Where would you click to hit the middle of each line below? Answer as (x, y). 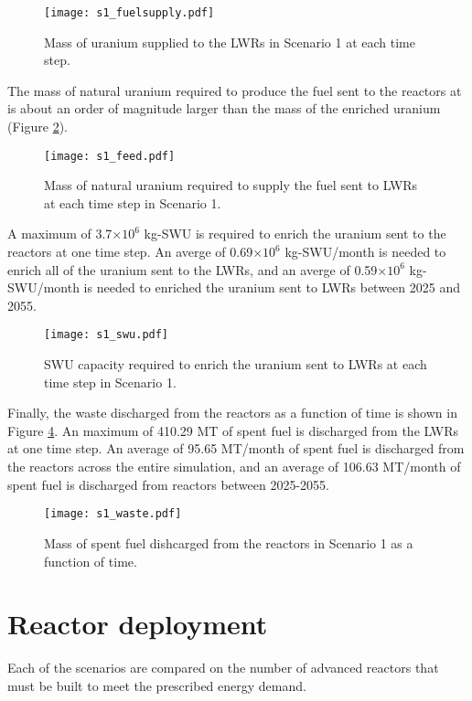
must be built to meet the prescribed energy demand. (157, 685)
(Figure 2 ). (38, 127)
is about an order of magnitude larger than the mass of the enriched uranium (224, 108)
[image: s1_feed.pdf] (110, 156)
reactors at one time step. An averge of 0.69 (130, 252)
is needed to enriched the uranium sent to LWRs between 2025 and (272, 287)
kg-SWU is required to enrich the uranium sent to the (295, 234)
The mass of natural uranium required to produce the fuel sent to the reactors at (235, 90)
